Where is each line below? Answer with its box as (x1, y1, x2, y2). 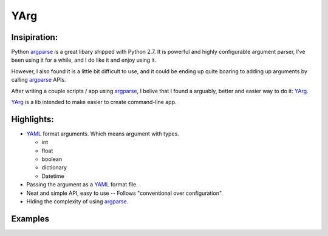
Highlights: (11, 114, 54, 124)
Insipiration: (11, 32, 58, 42)
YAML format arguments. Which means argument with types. (26, 130, 179, 137)
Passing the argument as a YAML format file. (26, 181, 138, 188)
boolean (41, 156, 63, 163)
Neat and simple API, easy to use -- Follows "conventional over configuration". (26, 189, 223, 197)
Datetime (41, 172, 64, 180)
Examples (11, 214, 50, 224)
